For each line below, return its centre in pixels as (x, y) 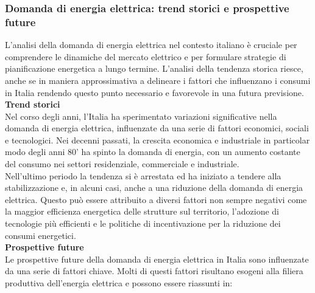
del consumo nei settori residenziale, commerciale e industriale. (122, 164)
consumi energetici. (41, 235)
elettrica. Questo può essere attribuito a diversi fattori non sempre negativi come (156, 199)
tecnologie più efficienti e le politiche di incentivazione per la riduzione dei (143, 223)
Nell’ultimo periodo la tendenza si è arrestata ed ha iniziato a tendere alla (143, 175)
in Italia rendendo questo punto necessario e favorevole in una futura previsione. (154, 92)
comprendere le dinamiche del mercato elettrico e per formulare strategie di (146, 56)
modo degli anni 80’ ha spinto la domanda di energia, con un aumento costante (153, 152)
